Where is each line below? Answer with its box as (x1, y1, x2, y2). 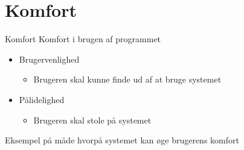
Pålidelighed (19, 93, 65, 105)
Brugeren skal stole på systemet (33, 113, 152, 126)
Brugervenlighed (19, 52, 80, 65)
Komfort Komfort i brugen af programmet (5, 33, 161, 45)
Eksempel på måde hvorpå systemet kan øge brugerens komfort (5, 134, 239, 146)
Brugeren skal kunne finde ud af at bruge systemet (33, 73, 222, 86)
